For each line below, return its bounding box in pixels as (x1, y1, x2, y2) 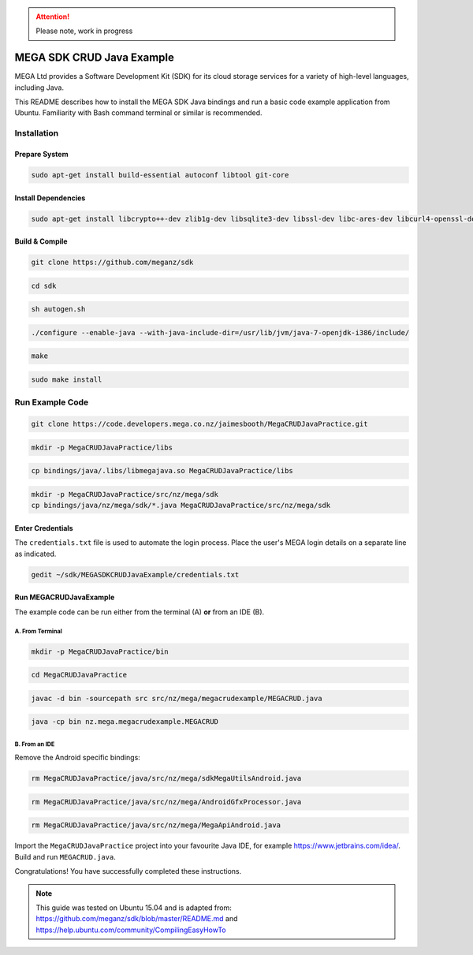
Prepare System (14, 150, 69, 159)
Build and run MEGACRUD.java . (14, 852, 116, 861)
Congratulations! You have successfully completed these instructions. (14, 867, 242, 876)
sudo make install (31, 375, 102, 384)
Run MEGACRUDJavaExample (14, 592, 115, 602)
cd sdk (31, 281, 57, 290)
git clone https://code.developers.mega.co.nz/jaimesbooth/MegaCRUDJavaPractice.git (31, 420, 368, 429)
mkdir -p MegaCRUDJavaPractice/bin (31, 647, 169, 656)
